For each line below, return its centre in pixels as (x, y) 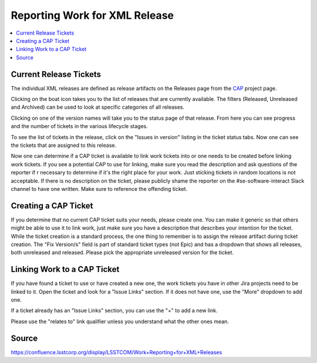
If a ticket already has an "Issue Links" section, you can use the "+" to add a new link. (114, 311)
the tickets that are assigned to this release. (64, 145)
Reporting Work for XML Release (92, 15)
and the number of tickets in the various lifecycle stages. (79, 126)
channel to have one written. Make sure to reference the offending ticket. (99, 189)
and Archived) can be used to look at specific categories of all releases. (98, 107)
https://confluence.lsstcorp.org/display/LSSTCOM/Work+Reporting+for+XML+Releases (117, 352)
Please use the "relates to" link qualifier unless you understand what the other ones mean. (120, 321)
